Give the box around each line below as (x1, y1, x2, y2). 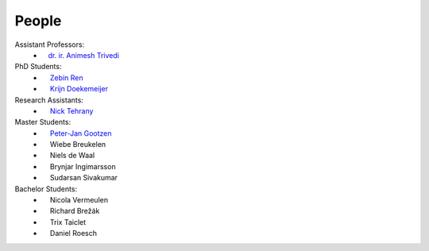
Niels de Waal (49, 151, 95, 160)
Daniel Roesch (49, 229, 97, 238)
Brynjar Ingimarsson (49, 161, 116, 171)
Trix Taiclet (49, 217, 87, 226)
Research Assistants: (14, 95, 83, 105)
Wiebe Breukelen (49, 140, 106, 149)
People (14, 12, 62, 29)
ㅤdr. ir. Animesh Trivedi (41, 50, 119, 60)
